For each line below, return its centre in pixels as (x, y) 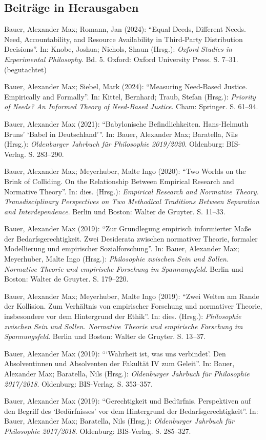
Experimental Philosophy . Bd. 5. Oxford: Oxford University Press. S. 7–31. (121, 59)
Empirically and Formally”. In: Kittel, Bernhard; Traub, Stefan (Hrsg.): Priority (130, 96)
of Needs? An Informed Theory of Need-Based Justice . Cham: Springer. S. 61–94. (131, 106)
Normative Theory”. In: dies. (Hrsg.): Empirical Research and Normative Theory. (131, 191)
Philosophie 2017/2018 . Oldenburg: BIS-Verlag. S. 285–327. (98, 431)
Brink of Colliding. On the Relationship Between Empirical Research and (119, 181)
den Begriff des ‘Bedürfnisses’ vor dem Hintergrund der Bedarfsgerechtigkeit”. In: (131, 411)
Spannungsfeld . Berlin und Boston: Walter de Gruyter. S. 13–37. (105, 336)
